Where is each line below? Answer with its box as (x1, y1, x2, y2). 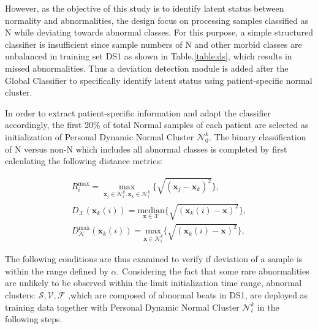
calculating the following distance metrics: (5, 154, 162, 167)
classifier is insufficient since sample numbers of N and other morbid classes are (5, 37, 302, 50)
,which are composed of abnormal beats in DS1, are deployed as (68, 288, 308, 301)
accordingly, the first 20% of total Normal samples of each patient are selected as (5, 118, 309, 131)
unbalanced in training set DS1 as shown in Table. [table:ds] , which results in (5, 50, 292, 62)
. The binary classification (208, 130, 306, 143)
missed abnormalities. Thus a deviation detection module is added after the (5, 61, 289, 74)
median (137, 206, 165, 215)
